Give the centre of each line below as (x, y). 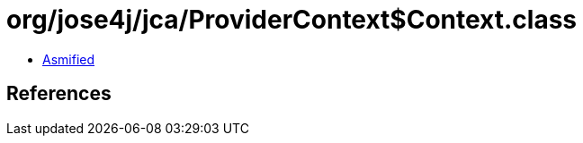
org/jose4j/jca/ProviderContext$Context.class (292, 20)
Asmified (69, 59)
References (59, 94)
